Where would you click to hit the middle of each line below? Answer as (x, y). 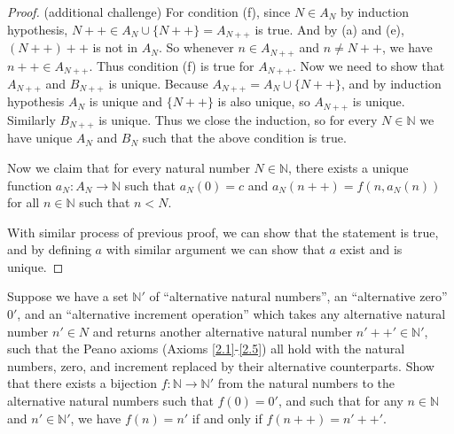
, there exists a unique (348, 167)
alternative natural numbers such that (110, 401)
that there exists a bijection (82, 383)
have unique (40, 138)
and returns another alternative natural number (223, 331)
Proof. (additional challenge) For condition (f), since (149, 12)
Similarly (31, 119)
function (30, 185)
